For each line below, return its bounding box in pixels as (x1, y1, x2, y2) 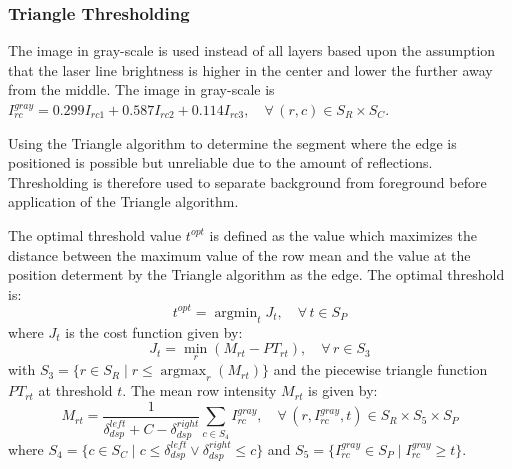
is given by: (308, 380, 378, 401)
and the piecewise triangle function (273, 359, 488, 380)
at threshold (38, 380, 113, 401)
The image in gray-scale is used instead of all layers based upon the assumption (8, 40, 496, 61)
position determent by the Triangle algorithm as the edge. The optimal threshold (8, 264, 505, 285)
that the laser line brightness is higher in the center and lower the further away (8, 59, 493, 80)
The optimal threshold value (8, 224, 182, 245)
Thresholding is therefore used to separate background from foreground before (8, 171, 487, 192)
